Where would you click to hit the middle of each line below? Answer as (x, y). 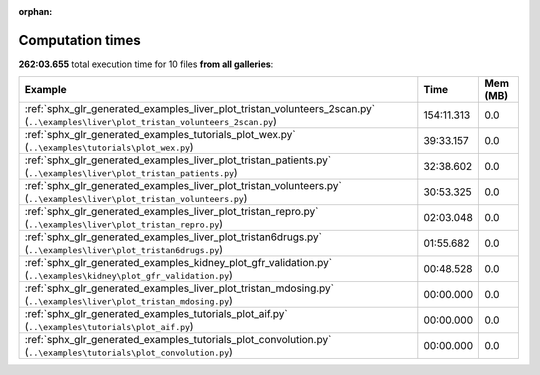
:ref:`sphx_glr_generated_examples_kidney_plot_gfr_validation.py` (178, 263)
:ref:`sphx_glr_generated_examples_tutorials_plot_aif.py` (156, 314)
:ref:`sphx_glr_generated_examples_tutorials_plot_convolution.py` (178, 340)
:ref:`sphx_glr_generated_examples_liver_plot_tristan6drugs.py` (173, 237)
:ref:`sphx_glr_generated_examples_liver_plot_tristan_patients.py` (178, 160)
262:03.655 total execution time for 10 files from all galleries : (146, 64)
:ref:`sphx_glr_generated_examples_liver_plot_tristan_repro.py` (171, 212)
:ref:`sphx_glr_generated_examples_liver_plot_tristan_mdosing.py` (179, 288)
